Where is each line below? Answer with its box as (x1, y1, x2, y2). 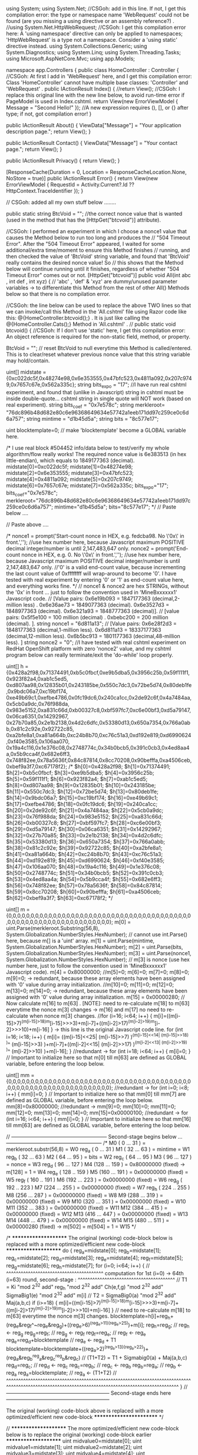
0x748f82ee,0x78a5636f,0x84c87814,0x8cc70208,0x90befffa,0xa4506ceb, (6, 757, 192, 764)
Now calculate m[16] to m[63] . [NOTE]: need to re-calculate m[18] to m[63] (6, 1000, 190, 1007)
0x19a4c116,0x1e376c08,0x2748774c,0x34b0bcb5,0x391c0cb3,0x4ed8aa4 (6, 744, 190, 751)
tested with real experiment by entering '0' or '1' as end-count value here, (6, 576, 185, 583)
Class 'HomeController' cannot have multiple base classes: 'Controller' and (6, 79, 189, 86)
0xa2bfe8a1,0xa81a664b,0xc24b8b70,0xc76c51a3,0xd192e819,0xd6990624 (6, 732, 192, 739)
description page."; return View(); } (6, 128, 91, 135)
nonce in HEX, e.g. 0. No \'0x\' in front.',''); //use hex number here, (21, 551, 181, 559)
